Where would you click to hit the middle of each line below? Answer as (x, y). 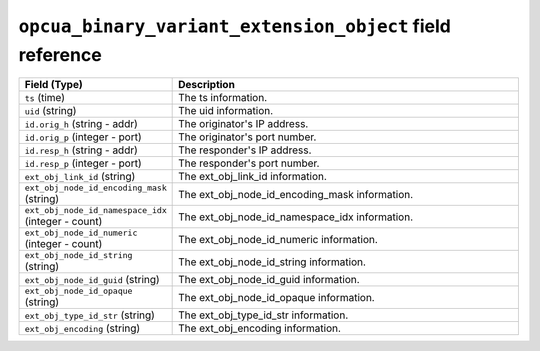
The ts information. (223, 98)
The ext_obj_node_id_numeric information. (278, 239)
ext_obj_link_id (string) (80, 177)
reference (60, 54)
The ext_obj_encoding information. (260, 328)
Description (206, 85)
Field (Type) (54, 85)
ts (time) (44, 98)
